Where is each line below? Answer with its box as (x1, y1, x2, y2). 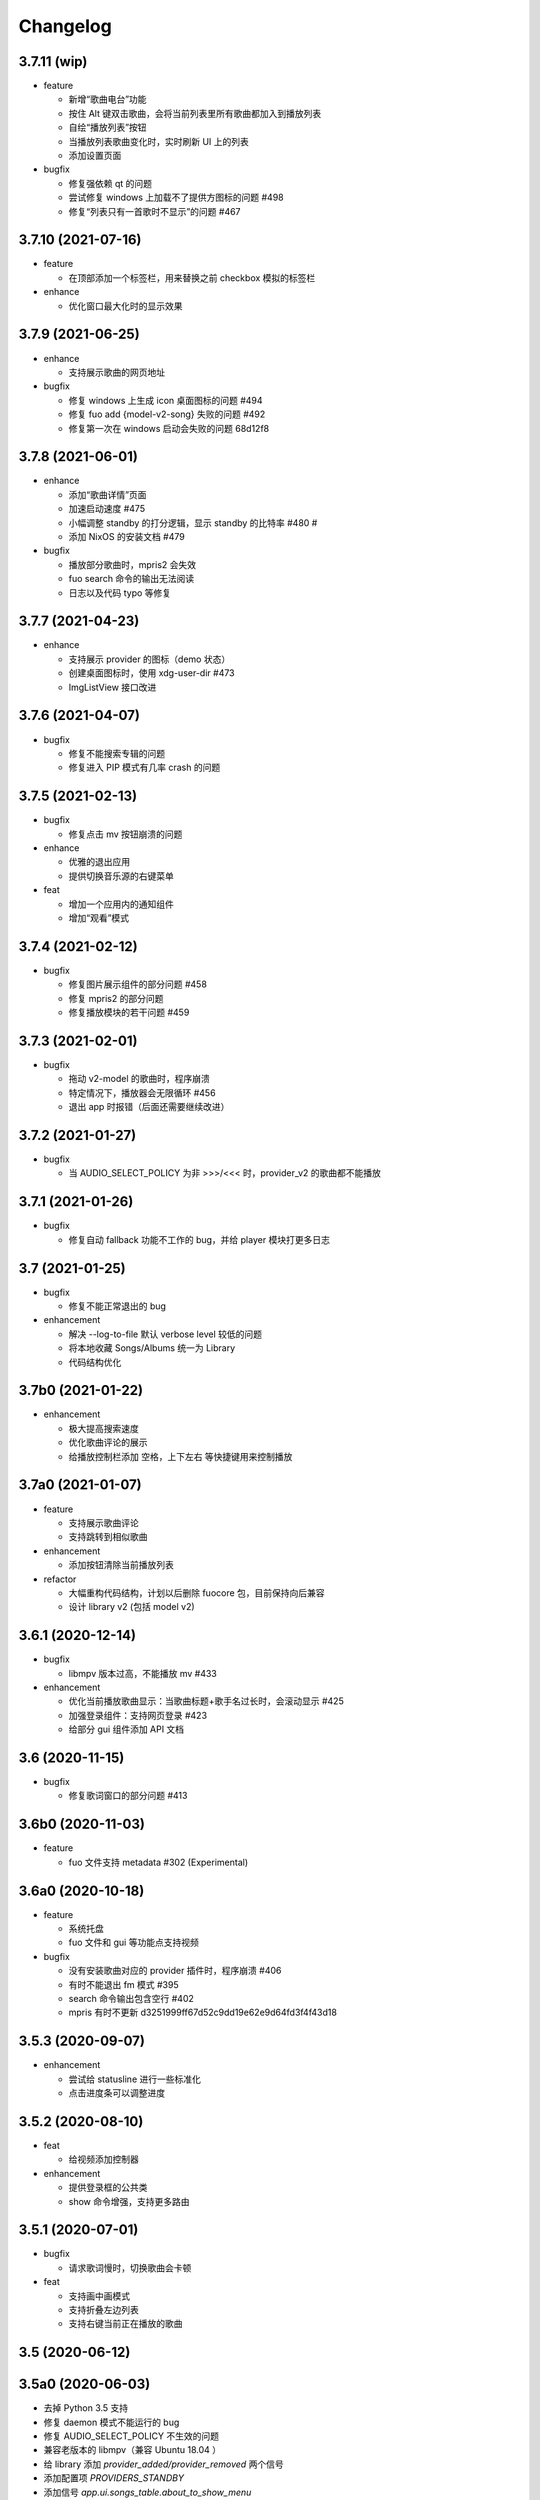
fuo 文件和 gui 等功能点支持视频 (68, 1936, 199, 1949)
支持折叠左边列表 (68, 2304, 139, 2315)
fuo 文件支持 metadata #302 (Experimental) (68, 1856, 249, 1868)
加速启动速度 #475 (68, 503, 145, 515)
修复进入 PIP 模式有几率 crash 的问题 (68, 761, 221, 774)
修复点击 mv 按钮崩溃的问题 (68, 828, 183, 840)
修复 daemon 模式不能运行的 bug (43, 2416, 180, 2428)
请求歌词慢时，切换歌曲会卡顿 (68, 2261, 192, 2274)
